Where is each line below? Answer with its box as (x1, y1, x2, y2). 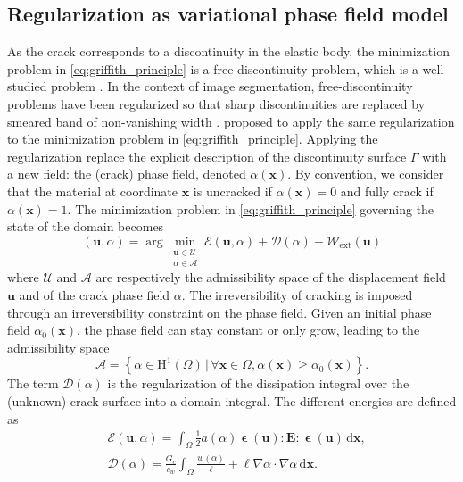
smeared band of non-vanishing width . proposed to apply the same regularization (7, 112, 455, 130)
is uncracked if (193, 181, 272, 200)
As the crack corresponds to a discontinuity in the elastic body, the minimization (7, 42, 450, 61)
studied (7, 77, 47, 96)
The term (7, 374, 59, 393)
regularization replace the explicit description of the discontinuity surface (7, 146, 407, 165)
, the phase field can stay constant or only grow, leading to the (76, 320, 420, 339)
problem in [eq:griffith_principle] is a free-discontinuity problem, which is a (7, 59, 418, 78)
